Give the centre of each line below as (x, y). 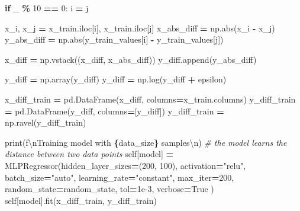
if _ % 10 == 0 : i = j (47, 8)
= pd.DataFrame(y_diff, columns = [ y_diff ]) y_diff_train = (114, 111)
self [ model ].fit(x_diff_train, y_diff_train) (81, 200)
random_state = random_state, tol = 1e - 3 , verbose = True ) (109, 189)
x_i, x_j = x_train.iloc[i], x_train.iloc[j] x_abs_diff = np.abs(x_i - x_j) (140, 28)
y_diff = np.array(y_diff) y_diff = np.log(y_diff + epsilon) (116, 79)
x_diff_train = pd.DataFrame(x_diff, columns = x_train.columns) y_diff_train (150, 99)
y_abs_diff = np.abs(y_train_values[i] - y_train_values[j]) (114, 39)
